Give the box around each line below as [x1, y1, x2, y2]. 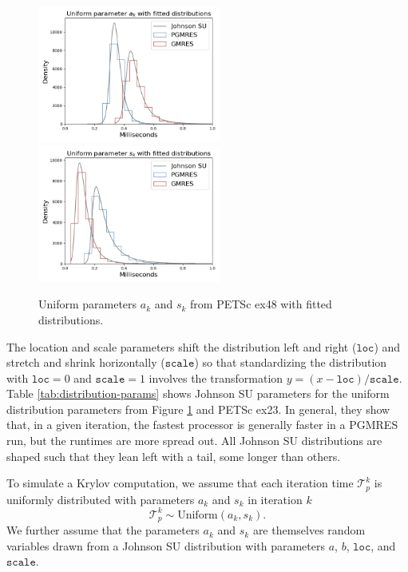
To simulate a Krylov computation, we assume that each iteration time [6, 475, 354, 491]
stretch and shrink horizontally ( [6, 354, 165, 371]
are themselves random [252, 522, 366, 538]
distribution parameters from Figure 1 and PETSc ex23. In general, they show [6, 400, 390, 417]
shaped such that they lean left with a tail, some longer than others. [6, 447, 341, 464]
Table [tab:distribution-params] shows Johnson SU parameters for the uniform [6, 385, 390, 402]
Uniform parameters [38, 296, 137, 312]
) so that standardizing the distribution [194, 354, 387, 371]
